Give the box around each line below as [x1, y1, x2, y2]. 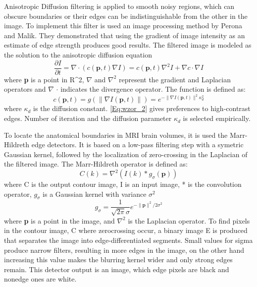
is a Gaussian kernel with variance [43, 188, 147, 199]
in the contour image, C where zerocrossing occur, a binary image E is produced [4, 225, 248, 235]
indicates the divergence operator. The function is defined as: [60, 84, 246, 94]
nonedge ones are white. [4, 274, 77, 284]
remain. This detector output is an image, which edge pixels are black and [4, 264, 229, 274]
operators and [4, 84, 46, 94]
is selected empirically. [183, 113, 251, 123]
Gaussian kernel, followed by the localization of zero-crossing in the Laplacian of [4, 149, 248, 159]
